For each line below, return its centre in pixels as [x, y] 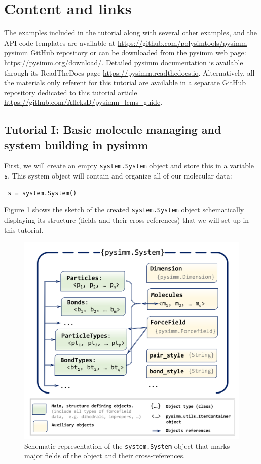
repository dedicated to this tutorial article [71, 92]
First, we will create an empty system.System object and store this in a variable [129, 166]
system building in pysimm [76, 144]
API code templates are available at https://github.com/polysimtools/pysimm [126, 42]
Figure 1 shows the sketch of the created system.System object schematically [124, 210]
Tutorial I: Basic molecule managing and [113, 130]
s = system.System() [42, 193]
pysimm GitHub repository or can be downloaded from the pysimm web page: [125, 52]
